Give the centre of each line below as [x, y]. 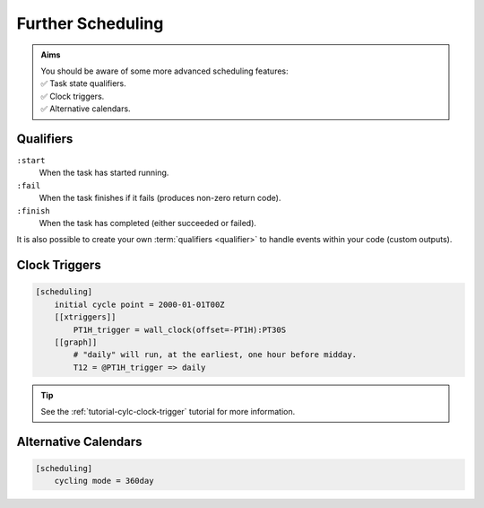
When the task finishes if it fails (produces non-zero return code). [160, 198]
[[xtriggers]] [85, 317]
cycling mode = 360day [104, 481]
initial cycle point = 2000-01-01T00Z [139, 304]
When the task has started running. [104, 173]
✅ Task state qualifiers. [84, 83]
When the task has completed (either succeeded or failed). [148, 223]
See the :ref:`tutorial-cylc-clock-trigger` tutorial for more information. [168, 412]
